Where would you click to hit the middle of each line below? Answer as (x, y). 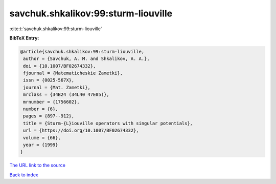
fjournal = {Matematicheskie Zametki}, (73, 73)
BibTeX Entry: (24, 38)
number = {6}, (41, 109)
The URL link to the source (38, 165)
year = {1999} (41, 145)
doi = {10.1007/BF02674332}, (60, 66)
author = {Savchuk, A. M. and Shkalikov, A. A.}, (87, 59)
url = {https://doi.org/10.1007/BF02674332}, (81, 130)
